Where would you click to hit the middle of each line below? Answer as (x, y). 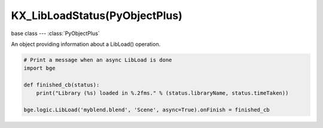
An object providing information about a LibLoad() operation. (86, 44)
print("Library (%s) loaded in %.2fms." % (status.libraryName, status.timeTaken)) (162, 93)
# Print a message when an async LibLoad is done (98, 60)
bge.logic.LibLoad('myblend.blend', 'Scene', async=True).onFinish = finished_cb (147, 110)
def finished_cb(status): (62, 85)
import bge (39, 68)
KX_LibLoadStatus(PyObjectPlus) (97, 15)
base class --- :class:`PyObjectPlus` (55, 33)
